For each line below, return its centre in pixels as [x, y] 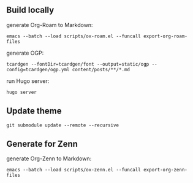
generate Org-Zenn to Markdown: [49, 158]
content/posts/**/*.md [101, 69]
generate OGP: [25, 53]
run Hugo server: [28, 81]
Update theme [34, 111]
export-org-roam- [165, 36]
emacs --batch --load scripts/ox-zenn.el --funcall [74, 170]
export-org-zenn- [165, 170]
